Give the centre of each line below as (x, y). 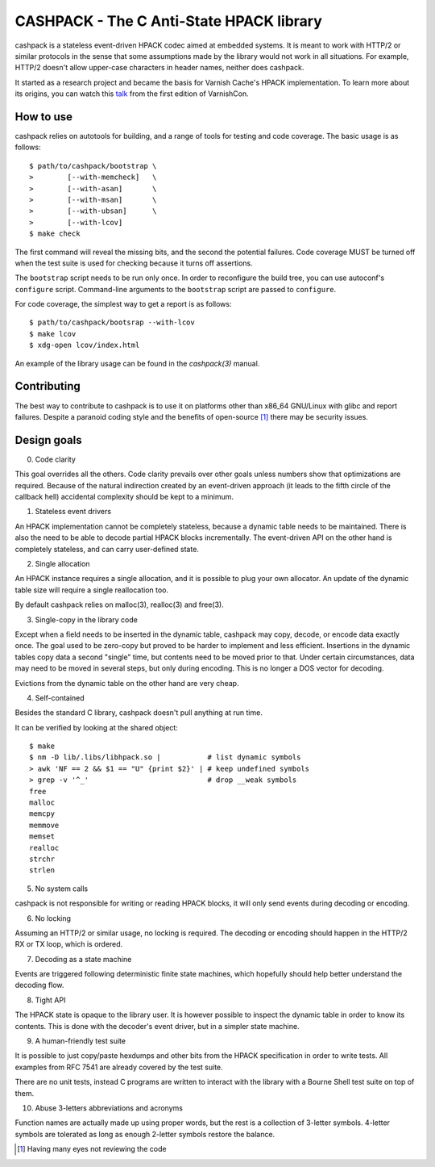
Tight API (50, 1000)
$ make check (55, 234)
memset (42, 837)
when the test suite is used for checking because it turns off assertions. (134, 263)
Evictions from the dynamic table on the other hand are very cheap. (127, 683)
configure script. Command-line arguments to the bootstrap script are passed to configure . (176, 289)
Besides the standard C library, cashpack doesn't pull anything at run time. (139, 713)
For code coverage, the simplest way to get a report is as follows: (123, 304)
